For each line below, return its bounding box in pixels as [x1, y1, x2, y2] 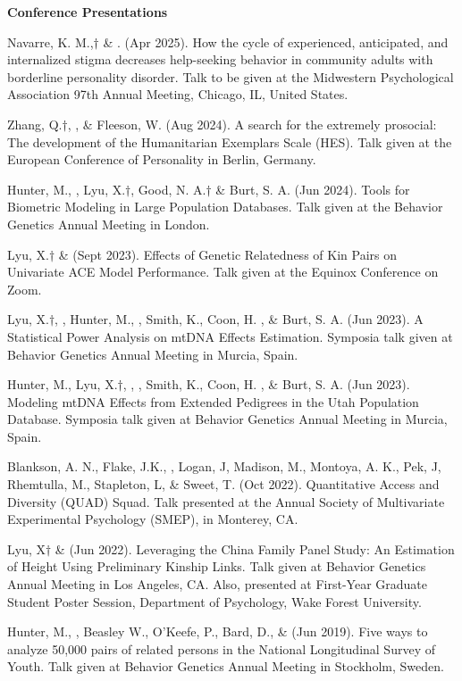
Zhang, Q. [7, 114, 63, 133]
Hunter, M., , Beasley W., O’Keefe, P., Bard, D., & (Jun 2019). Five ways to [7, 622, 428, 641]
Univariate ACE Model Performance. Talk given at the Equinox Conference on [7, 262, 439, 281]
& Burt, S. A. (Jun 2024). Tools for [215, 179, 410, 198]
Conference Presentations [7, 3, 168, 21]
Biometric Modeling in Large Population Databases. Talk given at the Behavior [7, 197, 443, 216]
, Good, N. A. [130, 179, 206, 198]
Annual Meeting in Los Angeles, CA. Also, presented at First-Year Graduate [7, 575, 428, 594]
